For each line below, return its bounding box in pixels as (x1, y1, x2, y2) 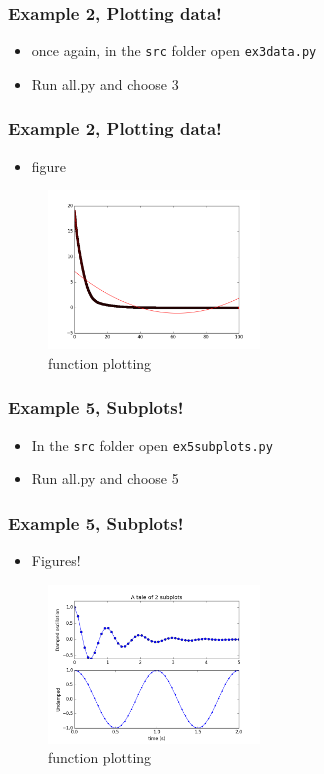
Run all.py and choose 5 (31, 468, 179, 489)
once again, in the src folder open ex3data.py (31, 40, 317, 61)
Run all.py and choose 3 (31, 73, 179, 94)
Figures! (31, 550, 81, 571)
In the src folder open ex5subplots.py (31, 434, 273, 455)
